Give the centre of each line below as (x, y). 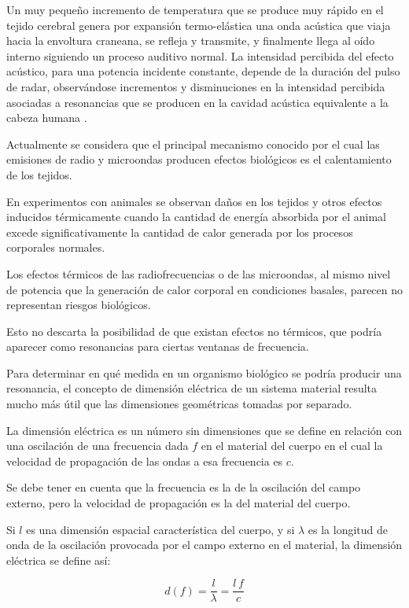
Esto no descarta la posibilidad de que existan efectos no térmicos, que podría (194, 331)
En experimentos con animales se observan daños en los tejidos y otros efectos (194, 201)
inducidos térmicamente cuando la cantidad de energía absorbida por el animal (196, 217)
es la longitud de (348, 529)
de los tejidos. (39, 174)
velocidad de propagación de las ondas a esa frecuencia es (145, 461)
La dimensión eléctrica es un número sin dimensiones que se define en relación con (204, 430)
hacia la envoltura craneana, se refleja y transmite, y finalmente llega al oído (191, 41)
